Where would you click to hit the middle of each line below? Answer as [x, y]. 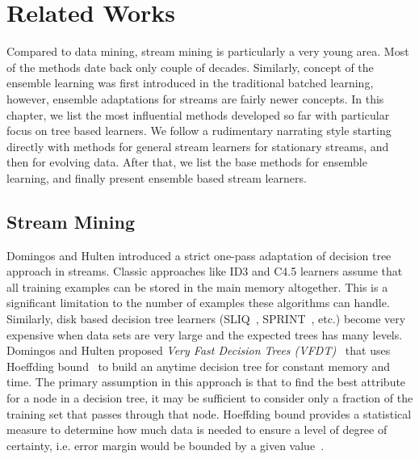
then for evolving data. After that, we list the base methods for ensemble [187, 162]
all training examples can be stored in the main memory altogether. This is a [197, 286]
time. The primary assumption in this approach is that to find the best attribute [206, 382]
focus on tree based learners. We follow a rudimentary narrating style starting [199, 131]
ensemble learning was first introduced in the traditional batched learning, [190, 83]
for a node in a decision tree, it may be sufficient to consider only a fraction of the [210, 398]
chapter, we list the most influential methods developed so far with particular [198, 114]
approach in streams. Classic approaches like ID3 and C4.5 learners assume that [205, 271]
